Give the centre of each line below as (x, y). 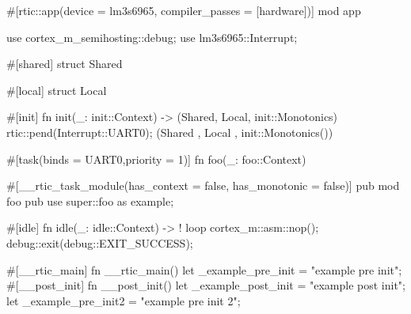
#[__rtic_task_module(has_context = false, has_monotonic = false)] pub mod (203, 185)
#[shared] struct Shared (65, 64)
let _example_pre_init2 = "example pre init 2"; (124, 300)
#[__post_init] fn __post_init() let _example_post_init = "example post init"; (206, 285)
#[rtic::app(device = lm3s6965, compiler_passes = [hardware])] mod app (184, 10)
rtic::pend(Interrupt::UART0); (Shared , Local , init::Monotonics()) (170, 132)
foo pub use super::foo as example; (90, 201)
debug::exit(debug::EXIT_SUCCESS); (100, 242)
